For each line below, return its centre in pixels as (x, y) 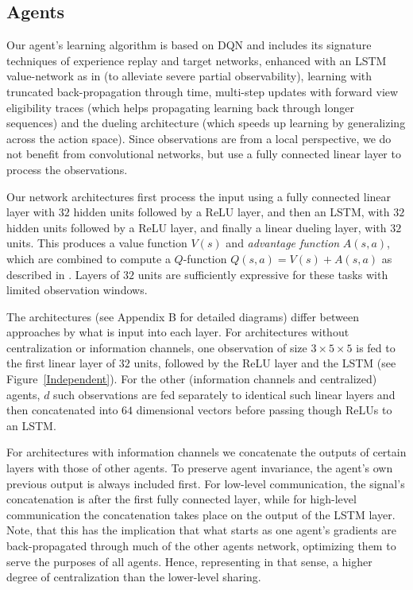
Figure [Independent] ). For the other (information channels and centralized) (192, 379)
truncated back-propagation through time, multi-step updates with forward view (203, 91)
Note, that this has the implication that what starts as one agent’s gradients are (202, 530)
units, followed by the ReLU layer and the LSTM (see (265, 363)
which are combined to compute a (89, 258)
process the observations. (67, 169)
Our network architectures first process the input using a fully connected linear (199, 196)
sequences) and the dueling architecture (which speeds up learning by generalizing (206, 123)
